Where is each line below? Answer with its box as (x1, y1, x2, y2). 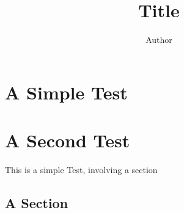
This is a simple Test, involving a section (5, 163, 158, 176)
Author (145, 33, 172, 46)
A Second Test (5, 128, 130, 153)
